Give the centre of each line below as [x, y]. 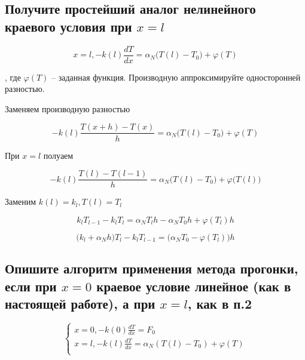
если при [31, 286]
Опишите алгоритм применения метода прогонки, [152, 268]
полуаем [58, 155]
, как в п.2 [220, 303]
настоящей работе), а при [80, 303]
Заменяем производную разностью [68, 108]
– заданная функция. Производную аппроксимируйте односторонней [176, 77]
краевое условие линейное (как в [194, 286]
